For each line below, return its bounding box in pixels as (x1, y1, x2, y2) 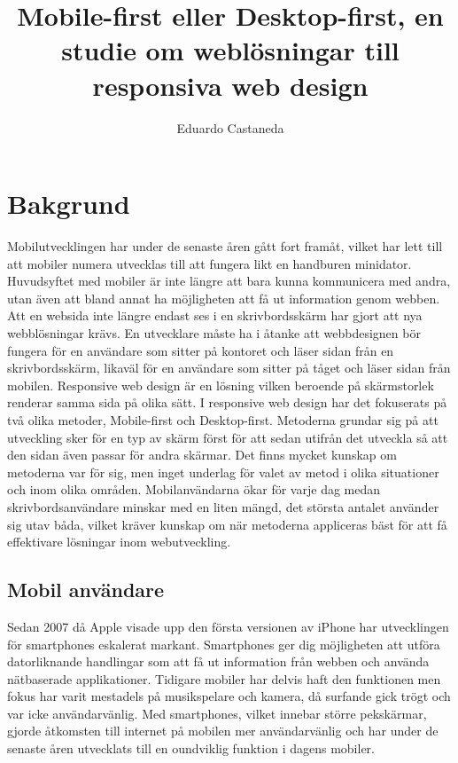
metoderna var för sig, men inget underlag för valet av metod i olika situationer (7, 462, 439, 481)
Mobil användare (7, 576, 165, 603)
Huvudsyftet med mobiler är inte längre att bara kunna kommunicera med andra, (7, 271, 451, 290)
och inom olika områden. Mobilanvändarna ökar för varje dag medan (7, 480, 381, 499)
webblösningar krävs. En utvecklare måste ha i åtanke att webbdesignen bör (7, 324, 421, 342)
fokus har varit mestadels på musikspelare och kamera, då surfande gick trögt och (7, 687, 451, 705)
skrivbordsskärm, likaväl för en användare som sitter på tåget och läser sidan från (7, 358, 451, 377)
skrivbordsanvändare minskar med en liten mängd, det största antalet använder (7, 497, 439, 515)
